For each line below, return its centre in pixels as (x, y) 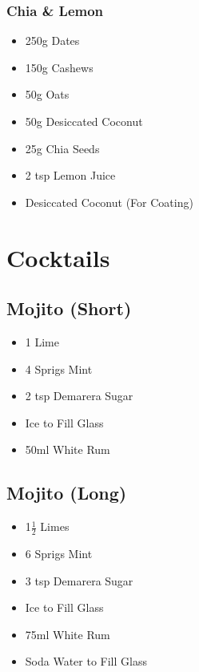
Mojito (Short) (69, 308)
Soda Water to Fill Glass (86, 661)
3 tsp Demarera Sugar (79, 580)
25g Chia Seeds (62, 148)
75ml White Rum (68, 634)
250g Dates (52, 40)
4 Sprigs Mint (59, 368)
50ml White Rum (68, 449)
